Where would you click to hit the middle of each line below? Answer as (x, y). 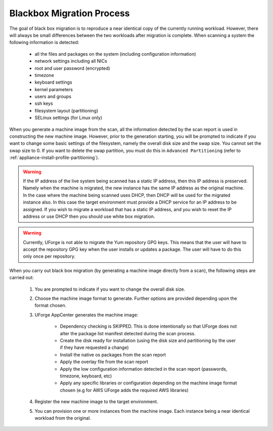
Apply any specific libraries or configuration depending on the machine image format (148, 383)
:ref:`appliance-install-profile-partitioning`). (54, 158)
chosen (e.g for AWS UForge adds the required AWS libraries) (124, 390)
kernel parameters (54, 89)
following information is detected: (44, 43)
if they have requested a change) (94, 347)
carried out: (21, 278)
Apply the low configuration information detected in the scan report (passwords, (144, 369)
